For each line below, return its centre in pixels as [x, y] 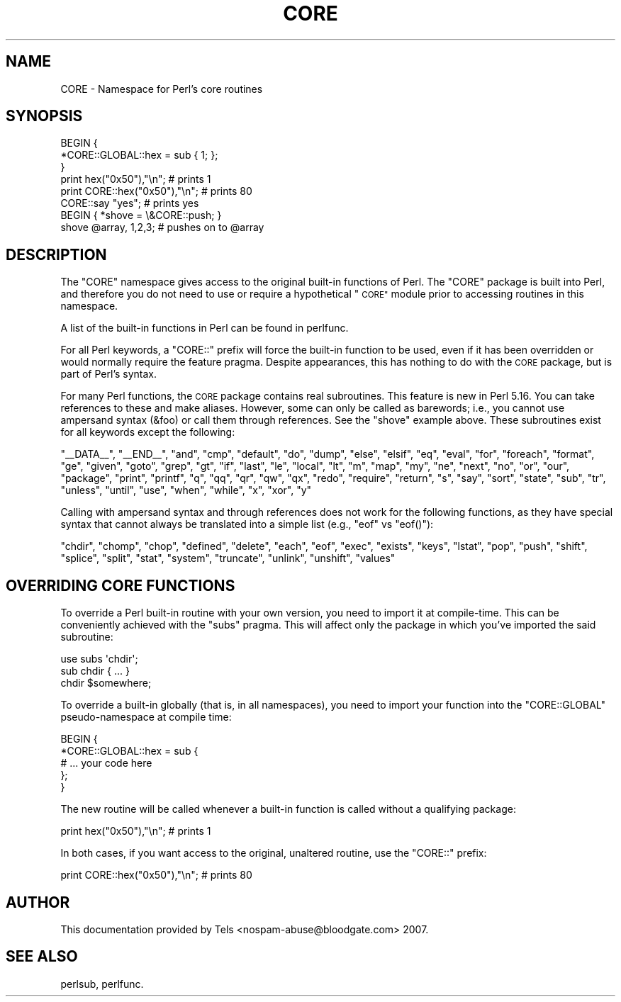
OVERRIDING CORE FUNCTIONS [121, 585]
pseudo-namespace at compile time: [146, 717]
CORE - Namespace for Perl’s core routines [162, 89]
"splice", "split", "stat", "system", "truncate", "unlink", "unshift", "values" [228, 558]
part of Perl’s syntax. [109, 374]
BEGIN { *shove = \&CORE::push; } [141, 215]
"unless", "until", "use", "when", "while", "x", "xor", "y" [186, 490]
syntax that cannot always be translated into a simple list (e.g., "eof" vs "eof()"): [247, 524]
